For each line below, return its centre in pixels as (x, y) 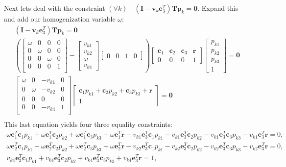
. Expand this (218, 8)
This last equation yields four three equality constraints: (88, 124)
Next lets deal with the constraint (55, 8)
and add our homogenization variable (60, 19)
